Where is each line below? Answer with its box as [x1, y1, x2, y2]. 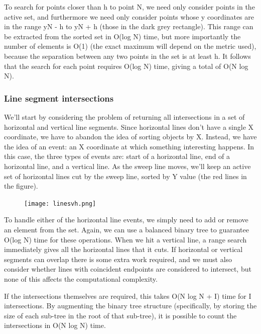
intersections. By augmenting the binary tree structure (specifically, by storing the [4, 300, 257, 311]
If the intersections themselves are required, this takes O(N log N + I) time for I [4, 290, 251, 301]
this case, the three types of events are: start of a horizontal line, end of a [4, 151, 230, 161]
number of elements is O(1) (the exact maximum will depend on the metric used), [4, 41, 256, 51]
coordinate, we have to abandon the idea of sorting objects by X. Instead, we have [4, 131, 257, 142]
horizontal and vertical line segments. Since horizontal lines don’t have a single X [4, 121, 254, 132]
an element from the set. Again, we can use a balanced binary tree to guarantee [4, 224, 249, 234]
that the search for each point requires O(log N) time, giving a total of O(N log [4, 60, 248, 71]
